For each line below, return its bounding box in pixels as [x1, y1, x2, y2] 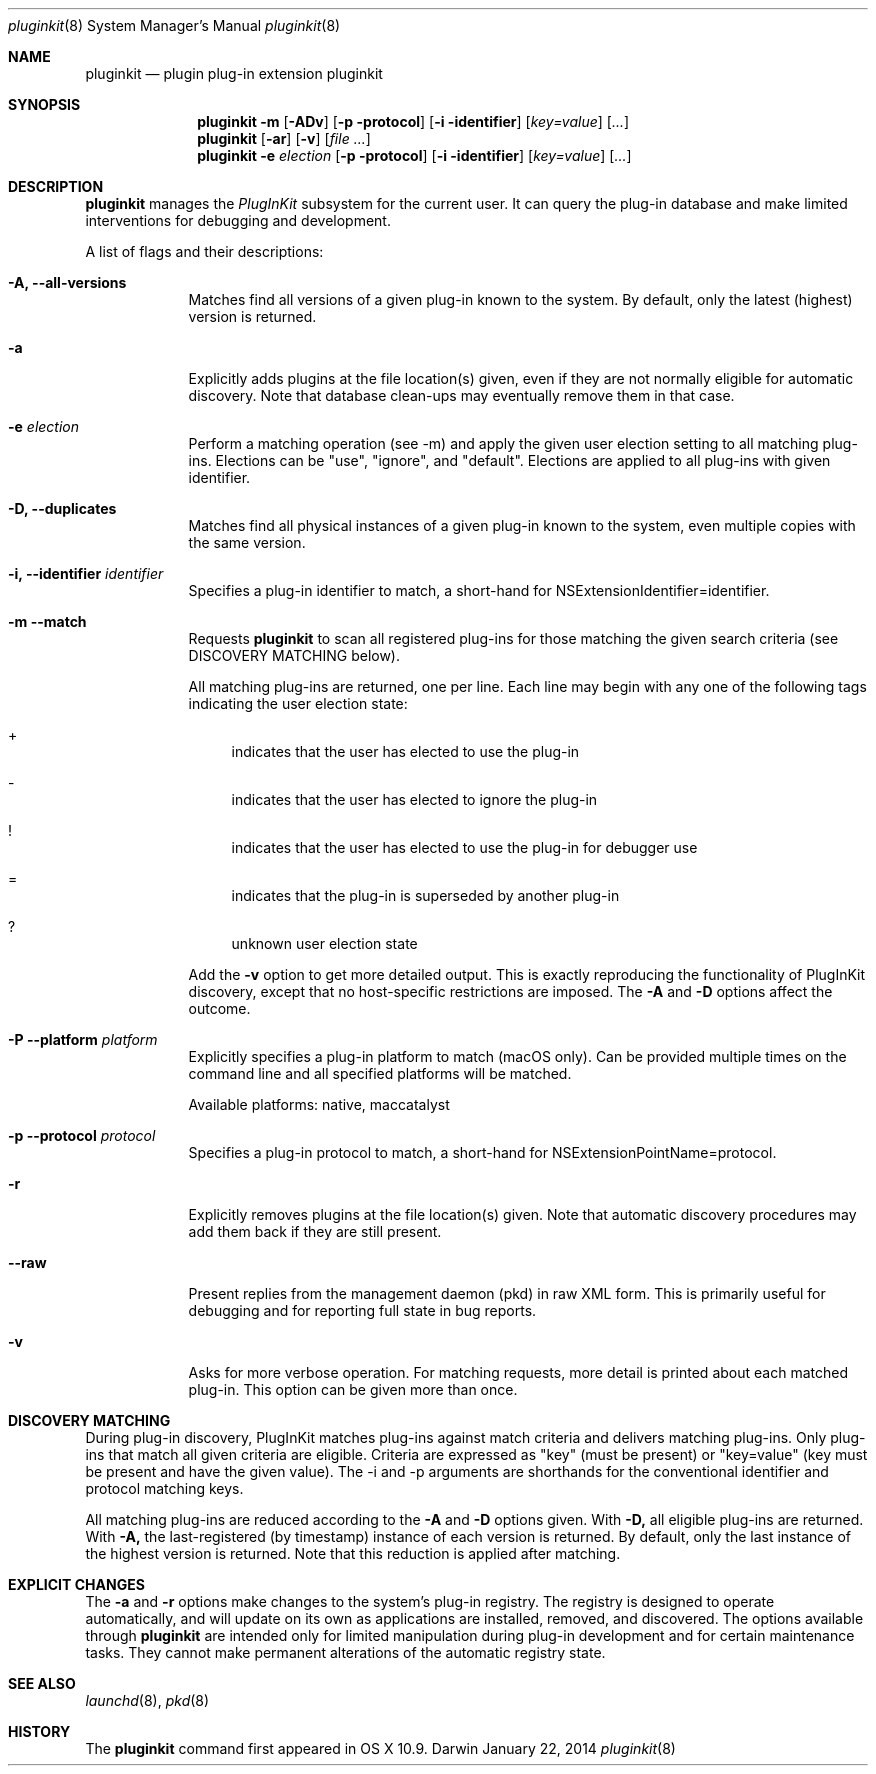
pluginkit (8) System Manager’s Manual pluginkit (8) [8, 17, 341, 34]
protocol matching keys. [85, 1480, 244, 1497]
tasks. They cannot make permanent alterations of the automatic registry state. [85, 1644, 606, 1661]
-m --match [8, 613, 87, 630]
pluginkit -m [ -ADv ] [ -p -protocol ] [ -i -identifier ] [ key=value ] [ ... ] [197, 113, 630, 130]
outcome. [188, 1000, 251, 1017]
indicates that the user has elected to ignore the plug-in [231, 791, 598, 808]
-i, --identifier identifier [8, 565, 164, 582]
